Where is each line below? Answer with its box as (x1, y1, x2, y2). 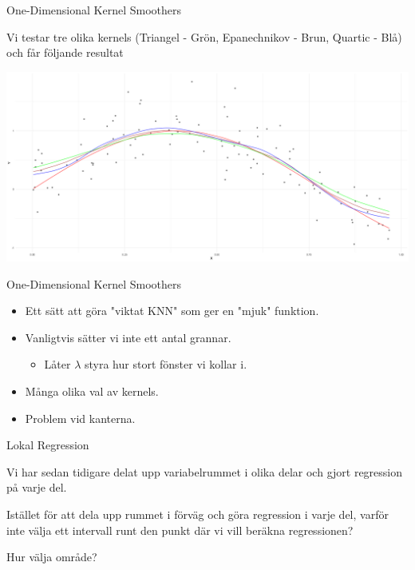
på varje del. (6, 479, 67, 496)
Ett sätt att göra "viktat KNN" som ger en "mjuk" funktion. (25, 302, 319, 319)
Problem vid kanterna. (25, 409, 136, 426)
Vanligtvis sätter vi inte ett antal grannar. (25, 329, 231, 345)
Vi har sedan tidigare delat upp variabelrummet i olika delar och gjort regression (6, 463, 403, 480)
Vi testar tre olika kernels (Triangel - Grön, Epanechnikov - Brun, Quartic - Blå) (6, 28, 402, 45)
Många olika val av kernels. (25, 382, 159, 399)
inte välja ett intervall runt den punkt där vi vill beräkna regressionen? (6, 521, 354, 538)
